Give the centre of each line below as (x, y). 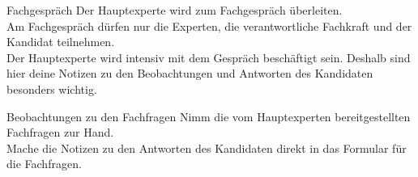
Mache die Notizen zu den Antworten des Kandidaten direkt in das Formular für (207, 147)
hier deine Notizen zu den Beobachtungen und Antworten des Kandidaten (190, 73)
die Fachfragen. (44, 164)
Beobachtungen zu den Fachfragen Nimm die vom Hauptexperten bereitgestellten (209, 116)
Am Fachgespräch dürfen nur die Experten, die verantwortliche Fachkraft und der (209, 25)
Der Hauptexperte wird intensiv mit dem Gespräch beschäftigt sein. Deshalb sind (209, 57)
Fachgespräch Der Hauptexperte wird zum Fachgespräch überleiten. (175, 10)
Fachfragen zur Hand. (60, 132)
